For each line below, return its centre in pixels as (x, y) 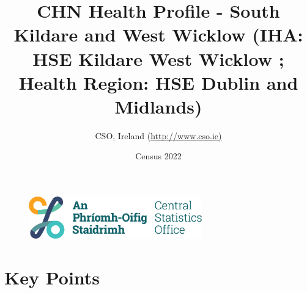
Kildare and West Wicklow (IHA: (158, 34)
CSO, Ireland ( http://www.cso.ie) (158, 135)
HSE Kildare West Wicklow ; (158, 58)
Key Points (52, 277)
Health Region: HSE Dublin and (158, 82)
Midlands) (158, 106)
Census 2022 (158, 156)
